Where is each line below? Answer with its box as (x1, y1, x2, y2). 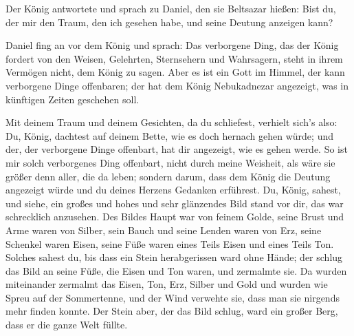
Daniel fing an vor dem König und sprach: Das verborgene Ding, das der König (5, 38, 339, 52)
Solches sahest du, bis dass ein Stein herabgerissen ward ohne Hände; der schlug (5, 250, 343, 264)
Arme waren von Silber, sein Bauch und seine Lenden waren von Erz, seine (5, 222, 322, 237)
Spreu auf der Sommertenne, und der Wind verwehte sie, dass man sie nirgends (5, 290, 340, 304)
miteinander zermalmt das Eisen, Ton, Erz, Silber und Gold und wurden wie (5, 277, 328, 291)
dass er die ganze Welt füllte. (5, 317, 128, 332)
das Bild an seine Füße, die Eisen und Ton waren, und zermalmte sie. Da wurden (5, 263, 347, 277)
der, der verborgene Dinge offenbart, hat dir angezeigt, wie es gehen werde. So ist (5, 142, 348, 156)
